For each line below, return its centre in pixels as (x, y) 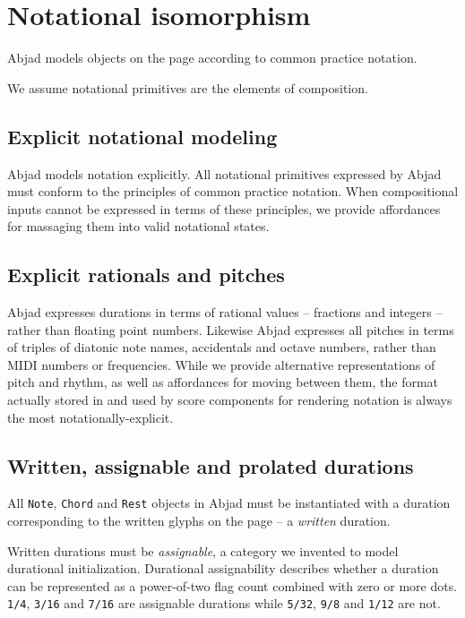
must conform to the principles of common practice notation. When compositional (233, 191)
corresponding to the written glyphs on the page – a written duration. (199, 521)
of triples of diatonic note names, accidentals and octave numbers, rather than (222, 347)
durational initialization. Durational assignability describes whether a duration (223, 568)
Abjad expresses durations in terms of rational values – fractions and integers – (225, 312)
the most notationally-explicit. (90, 417)
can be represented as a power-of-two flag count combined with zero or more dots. (232, 585)
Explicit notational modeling (142, 136)
